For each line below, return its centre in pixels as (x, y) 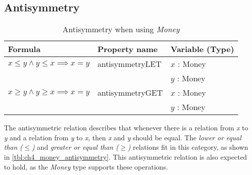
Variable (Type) (202, 49)
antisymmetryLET (129, 64)
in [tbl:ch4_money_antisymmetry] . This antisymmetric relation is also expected (126, 156)
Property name (127, 49)
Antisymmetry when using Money (121, 29)
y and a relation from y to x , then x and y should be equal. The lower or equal (123, 137)
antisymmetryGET (130, 93)
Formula (24, 49)
